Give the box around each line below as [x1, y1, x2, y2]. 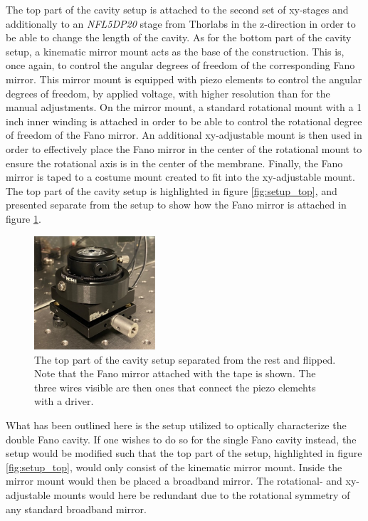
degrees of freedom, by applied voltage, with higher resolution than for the [6, 85, 330, 100]
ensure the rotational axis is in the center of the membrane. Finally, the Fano [6, 155, 343, 170]
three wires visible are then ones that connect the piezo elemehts [34, 379, 316, 394]
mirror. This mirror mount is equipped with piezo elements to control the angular [6, 71, 362, 86]
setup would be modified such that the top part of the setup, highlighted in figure [6, 446, 362, 461]
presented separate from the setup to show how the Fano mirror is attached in [6, 197, 347, 212]
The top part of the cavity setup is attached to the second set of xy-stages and [6, 2, 349, 16]
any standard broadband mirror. [6, 501, 147, 516]
